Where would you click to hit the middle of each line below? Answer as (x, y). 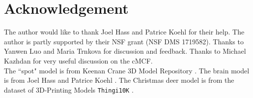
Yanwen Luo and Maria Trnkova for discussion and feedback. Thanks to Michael (125, 51)
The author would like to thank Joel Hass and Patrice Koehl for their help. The (124, 32)
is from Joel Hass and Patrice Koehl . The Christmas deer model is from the (119, 80)
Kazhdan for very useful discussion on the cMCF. (78, 60)
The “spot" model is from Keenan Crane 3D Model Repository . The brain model (127, 70)
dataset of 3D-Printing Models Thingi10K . (69, 89)
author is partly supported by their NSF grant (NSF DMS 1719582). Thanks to (124, 41)
